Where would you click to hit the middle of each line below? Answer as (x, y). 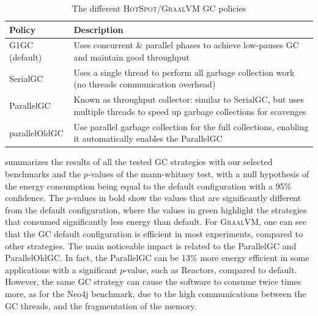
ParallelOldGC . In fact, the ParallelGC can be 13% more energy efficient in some (157, 258)
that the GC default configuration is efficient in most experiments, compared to (154, 233)
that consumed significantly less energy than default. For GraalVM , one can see (156, 222)
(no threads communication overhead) (145, 84)
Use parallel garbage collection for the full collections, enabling (191, 126)
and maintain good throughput (131, 57)
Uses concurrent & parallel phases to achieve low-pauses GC (186, 45)
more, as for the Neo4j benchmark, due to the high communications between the (156, 293)
